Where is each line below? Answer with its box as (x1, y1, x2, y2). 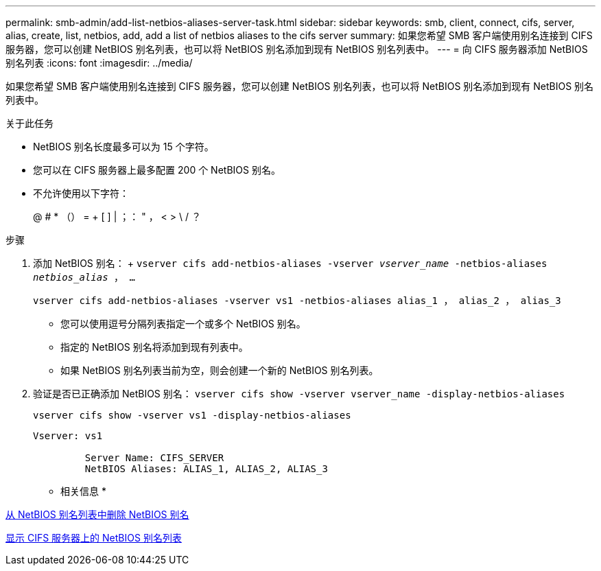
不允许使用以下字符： (33, 187, 129, 199)
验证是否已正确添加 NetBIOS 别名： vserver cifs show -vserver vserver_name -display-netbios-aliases (33, 388, 565, 399)
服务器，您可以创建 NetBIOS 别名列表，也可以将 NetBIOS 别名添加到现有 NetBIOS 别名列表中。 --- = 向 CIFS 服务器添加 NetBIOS (5, 43, 588, 55)
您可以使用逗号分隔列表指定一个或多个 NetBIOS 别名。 (60, 318, 306, 329)
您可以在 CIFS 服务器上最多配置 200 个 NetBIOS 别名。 (33, 164, 281, 176)
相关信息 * (60, 485, 106, 497)
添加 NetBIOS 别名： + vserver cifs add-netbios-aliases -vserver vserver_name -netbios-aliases (33, 257, 547, 269)
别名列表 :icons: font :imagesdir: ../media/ (5, 57, 193, 69)
